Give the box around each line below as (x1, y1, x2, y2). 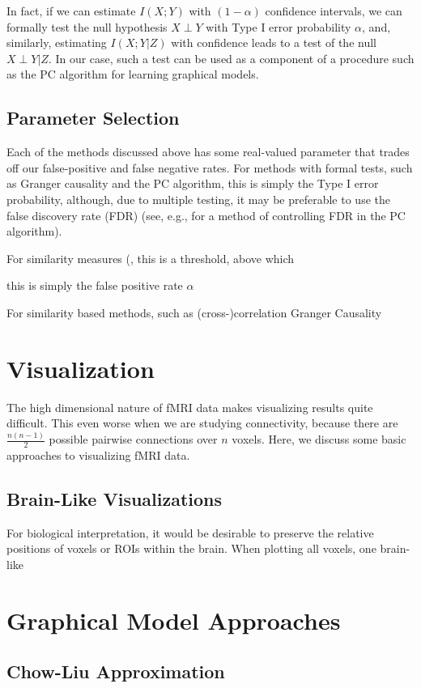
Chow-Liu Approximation (6, 659, 225, 684)
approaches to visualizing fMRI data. (6, 446, 190, 463)
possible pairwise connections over (49, 431, 218, 448)
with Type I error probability (206, 18, 351, 35)
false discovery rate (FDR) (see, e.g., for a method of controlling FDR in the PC (6, 206, 406, 223)
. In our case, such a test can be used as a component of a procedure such (48, 49, 415, 66)
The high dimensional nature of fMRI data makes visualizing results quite (6, 398, 373, 415)
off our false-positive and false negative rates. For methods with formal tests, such (6, 159, 413, 176)
